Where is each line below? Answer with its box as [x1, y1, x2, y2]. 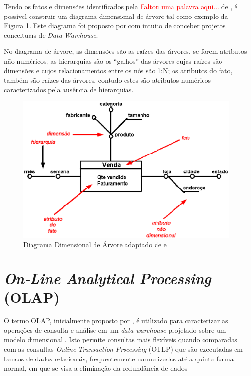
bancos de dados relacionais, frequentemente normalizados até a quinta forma [4, 353, 234, 363]
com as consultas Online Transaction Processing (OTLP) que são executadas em [4, 344, 243, 354]
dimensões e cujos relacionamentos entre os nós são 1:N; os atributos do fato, [4, 65, 233, 75]
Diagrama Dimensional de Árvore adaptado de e [23, 239, 167, 250]
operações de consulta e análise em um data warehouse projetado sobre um [4, 325, 226, 335]
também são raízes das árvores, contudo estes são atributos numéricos [4, 75, 211, 85]
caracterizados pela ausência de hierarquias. [4, 84, 134, 94]
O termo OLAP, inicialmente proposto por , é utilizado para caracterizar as [4, 315, 228, 325]
